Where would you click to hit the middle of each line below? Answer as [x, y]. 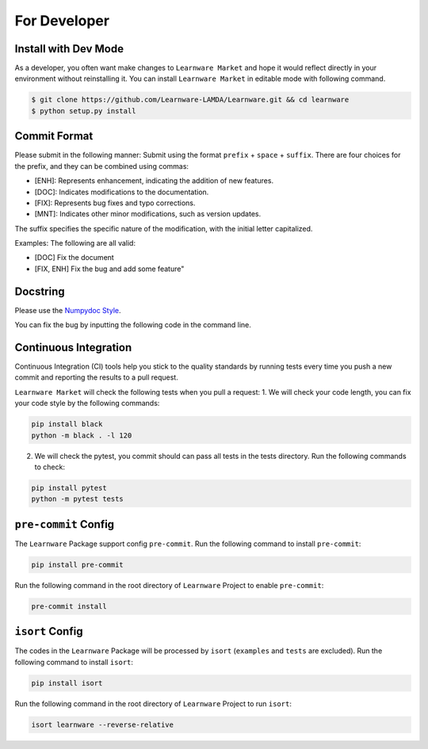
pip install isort [67, 683]
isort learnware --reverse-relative [103, 724]
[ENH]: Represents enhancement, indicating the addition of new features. [154, 181]
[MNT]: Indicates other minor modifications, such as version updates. [148, 214]
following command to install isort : [74, 662]
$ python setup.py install [84, 111]
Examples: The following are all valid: [75, 243]
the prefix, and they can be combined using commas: [102, 166]
